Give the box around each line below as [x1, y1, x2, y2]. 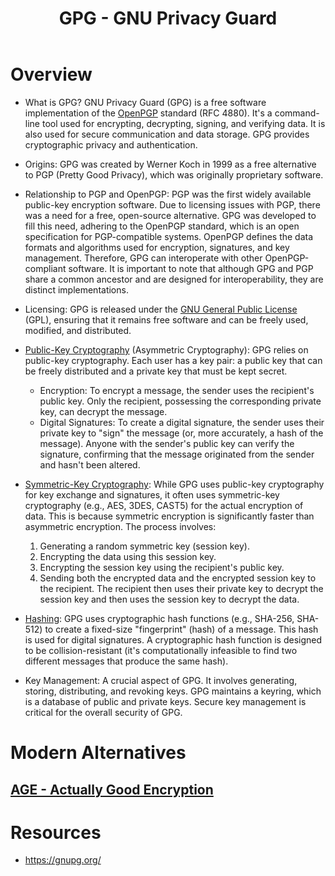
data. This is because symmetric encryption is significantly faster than [24, 510, 315, 522]
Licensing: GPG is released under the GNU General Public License [24, 303, 298, 315]
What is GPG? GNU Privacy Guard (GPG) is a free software [24, 96, 267, 108]
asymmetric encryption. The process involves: [24, 520, 217, 532]
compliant [24, 262, 67, 274]
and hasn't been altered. [39, 458, 141, 471]
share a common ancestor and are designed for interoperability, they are [24, 273, 324, 285]
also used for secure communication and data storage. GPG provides [24, 128, 310, 140]
